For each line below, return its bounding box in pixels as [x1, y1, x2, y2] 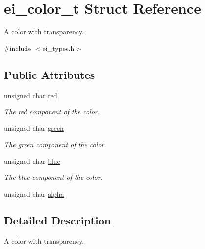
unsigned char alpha [4, 189, 64, 199]
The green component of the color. [4, 139, 106, 149]
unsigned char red [4, 90, 57, 100]
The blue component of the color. [4, 172, 102, 182]
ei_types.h [42, 43, 75, 53]
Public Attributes [4, 67, 95, 82]
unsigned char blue [4, 155, 60, 166]
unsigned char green [4, 123, 64, 133]
